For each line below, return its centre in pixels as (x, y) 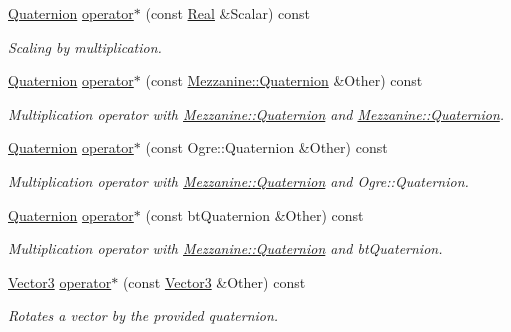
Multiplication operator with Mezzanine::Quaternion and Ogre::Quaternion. (238, 180)
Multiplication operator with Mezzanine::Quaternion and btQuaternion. (225, 248)
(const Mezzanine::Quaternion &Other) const (284, 80)
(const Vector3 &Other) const (214, 281)
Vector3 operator (60, 281)
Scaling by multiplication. (85, 46)
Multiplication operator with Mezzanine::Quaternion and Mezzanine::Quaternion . (256, 113)
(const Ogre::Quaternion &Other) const (266, 147)
